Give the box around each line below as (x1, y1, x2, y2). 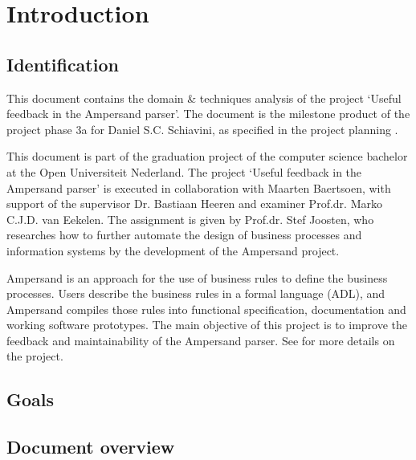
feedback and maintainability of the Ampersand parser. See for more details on (6, 332, 395, 348)
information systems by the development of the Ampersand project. (6, 242, 340, 258)
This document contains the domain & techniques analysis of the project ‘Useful (6, 89, 402, 106)
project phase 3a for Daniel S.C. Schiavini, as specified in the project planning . (6, 120, 398, 137)
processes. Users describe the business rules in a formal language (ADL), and (6, 285, 385, 302)
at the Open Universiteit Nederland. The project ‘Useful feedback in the (6, 163, 362, 180)
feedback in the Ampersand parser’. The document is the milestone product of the (6, 105, 410, 122)
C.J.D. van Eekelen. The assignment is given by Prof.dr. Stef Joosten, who (6, 210, 374, 227)
